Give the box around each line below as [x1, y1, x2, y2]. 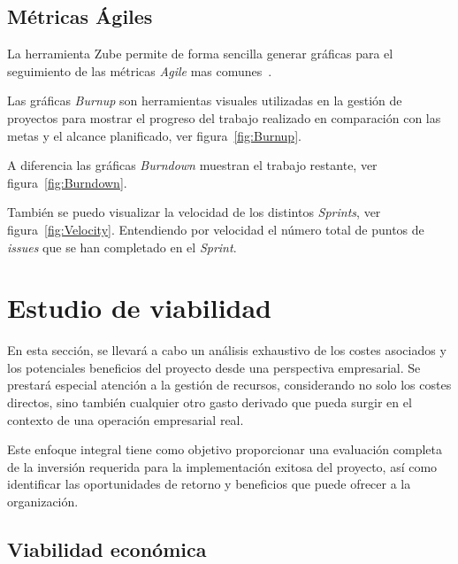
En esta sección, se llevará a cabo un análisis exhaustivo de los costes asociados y [7, 341, 447, 359]
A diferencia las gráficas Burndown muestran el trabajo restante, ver [7, 156, 378, 174]
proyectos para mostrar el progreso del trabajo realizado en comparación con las [7, 108, 441, 127]
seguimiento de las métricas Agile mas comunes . [7, 61, 272, 80]
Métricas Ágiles [7, 3, 153, 30]
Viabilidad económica [7, 536, 207, 562]
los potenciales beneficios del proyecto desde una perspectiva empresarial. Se [7, 358, 421, 376]
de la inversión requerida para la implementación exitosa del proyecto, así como [7, 457, 438, 475]
